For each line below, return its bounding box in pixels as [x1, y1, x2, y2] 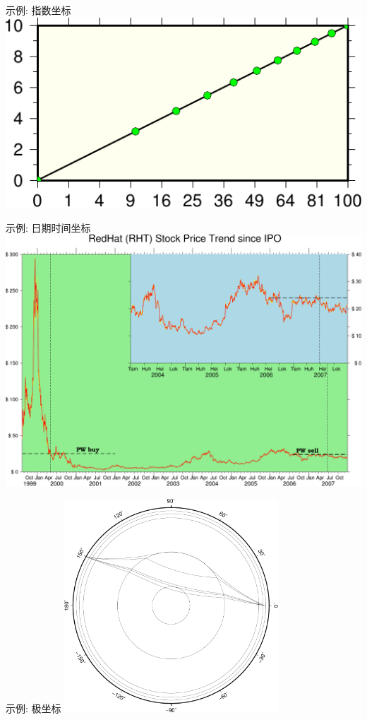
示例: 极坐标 [6, 701, 61, 716]
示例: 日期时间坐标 [6, 220, 91, 235]
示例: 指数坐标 [6, 3, 71, 17]
